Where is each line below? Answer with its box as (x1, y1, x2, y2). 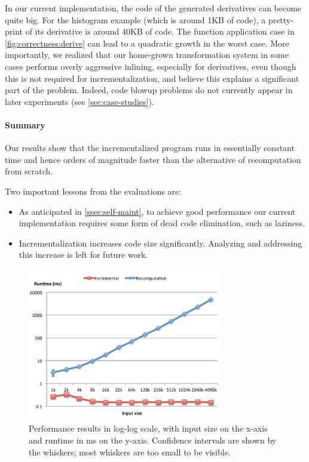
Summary (5, 118, 45, 131)
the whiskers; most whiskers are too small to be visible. (29, 445, 231, 458)
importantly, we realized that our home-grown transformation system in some (5, 48, 289, 61)
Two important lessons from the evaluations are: (5, 184, 182, 197)
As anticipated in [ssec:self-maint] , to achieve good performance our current (19, 205, 296, 217)
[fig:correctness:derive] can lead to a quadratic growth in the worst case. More (5, 36, 289, 49)
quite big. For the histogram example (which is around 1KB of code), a (5, 13, 266, 26)
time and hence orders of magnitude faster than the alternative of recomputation (5, 153, 301, 165)
